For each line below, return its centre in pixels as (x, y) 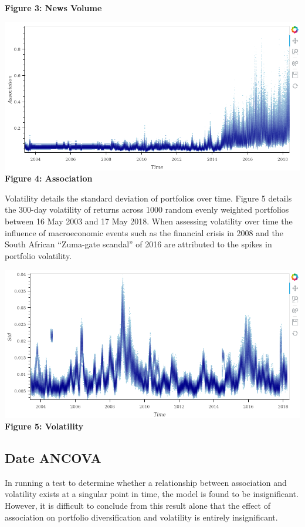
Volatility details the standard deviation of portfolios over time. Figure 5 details (148, 198)
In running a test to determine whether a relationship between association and (146, 482)
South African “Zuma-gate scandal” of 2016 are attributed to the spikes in (138, 244)
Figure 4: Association (49, 178)
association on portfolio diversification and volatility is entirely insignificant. (141, 517)
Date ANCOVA (53, 457)
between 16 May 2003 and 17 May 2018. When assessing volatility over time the (149, 221)
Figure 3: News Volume (53, 8)
